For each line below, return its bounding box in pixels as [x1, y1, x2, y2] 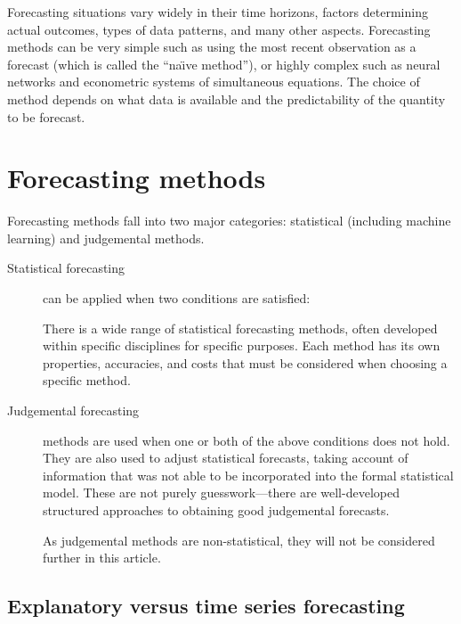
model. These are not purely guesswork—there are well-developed [43, 483, 400, 502]
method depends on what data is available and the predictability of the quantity [7, 89, 446, 108]
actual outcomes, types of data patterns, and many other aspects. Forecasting [7, 20, 431, 38]
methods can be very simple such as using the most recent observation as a [7, 37, 417, 56]
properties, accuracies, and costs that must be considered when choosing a [43, 353, 448, 372]
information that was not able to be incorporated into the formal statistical [43, 465, 454, 484]
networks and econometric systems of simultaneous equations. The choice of [7, 72, 420, 91]
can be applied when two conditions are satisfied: [43, 289, 311, 308]
